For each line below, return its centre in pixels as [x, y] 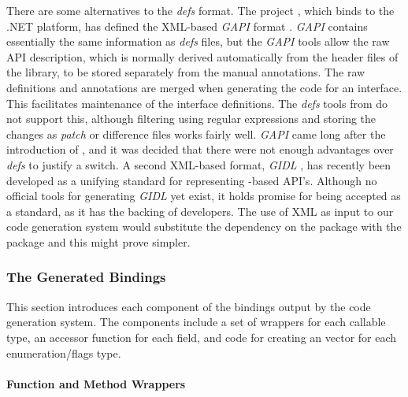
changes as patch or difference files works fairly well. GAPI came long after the [196, 134]
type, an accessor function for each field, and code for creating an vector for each [202, 337]
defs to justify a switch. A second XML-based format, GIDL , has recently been [199, 164]
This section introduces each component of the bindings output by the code [189, 306]
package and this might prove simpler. [98, 241]
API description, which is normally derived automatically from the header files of [202, 56]
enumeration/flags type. [64, 352]
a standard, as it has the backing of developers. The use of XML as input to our [200, 211]
